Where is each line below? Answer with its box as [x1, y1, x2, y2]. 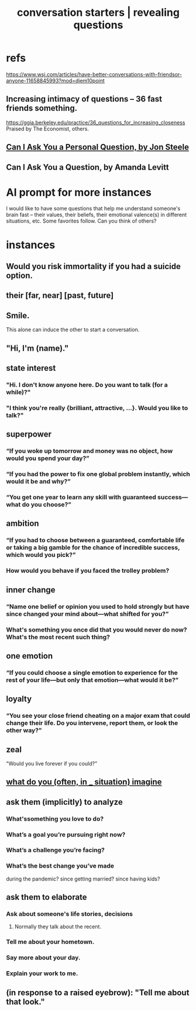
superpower [6, 429, 51, 439]
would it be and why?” [6, 478, 71, 486]
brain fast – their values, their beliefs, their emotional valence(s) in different [6, 211, 187, 219]
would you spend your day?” [6, 454, 90, 462]
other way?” [6, 726, 42, 734]
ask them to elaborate [6, 892, 87, 902]
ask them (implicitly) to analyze [6, 797, 123, 807]
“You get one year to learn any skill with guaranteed [6, 493, 156, 502]
